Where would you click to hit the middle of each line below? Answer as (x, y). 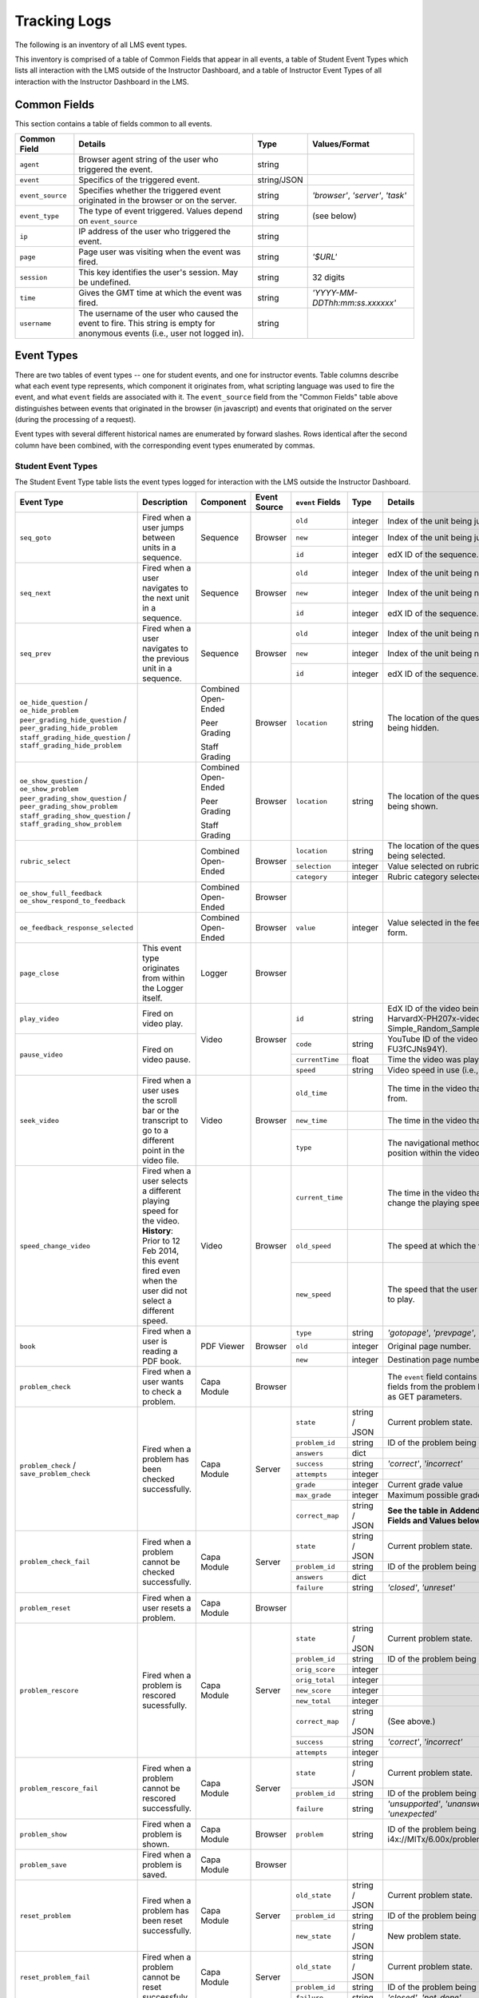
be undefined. (105, 282)
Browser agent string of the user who (148, 160)
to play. (401, 1299)
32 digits (328, 277)
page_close (40, 973)
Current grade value (425, 1485)
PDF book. (162, 1361)
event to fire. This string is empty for (147, 324)
